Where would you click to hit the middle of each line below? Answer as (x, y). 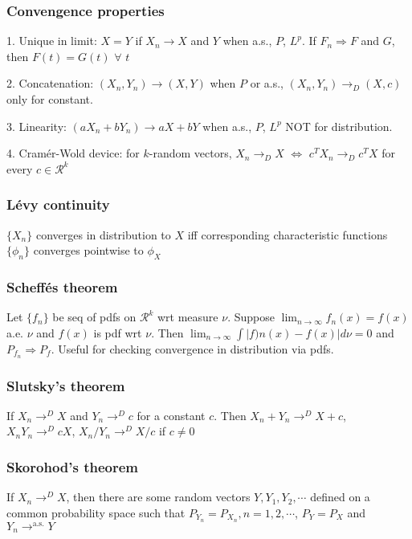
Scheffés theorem (62, 286)
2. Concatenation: (50, 83)
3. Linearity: (37, 126)
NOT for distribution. (339, 126)
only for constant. (50, 99)
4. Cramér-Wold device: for (73, 153)
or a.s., (267, 83)
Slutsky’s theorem (66, 385)
